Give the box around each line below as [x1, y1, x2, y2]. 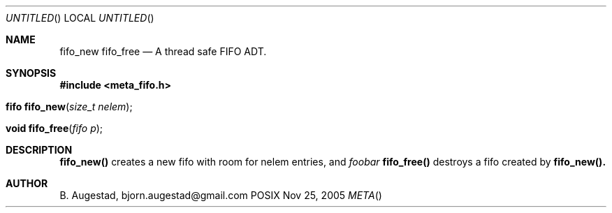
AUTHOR [6, 177, 48, 189]
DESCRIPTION [6, 144, 73, 156]
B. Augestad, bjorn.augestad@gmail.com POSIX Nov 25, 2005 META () [59, 189, 382, 201]
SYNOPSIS [6, 67, 57, 79]
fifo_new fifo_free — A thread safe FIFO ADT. [59, 45, 267, 57]
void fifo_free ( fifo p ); [6, 122, 103, 134]
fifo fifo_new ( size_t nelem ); [6, 101, 133, 112]
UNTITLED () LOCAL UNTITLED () [6, 12, 154, 24]
